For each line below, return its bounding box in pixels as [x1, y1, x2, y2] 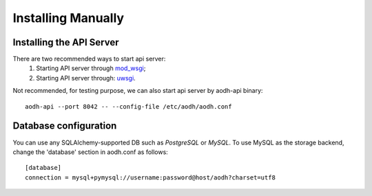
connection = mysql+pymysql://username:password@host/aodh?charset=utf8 [25, 173, 276, 182]
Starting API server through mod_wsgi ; [36, 64, 146, 72]
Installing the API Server [12, 36, 119, 48]
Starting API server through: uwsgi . [36, 74, 136, 82]
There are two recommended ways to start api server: [12, 55, 166, 63]
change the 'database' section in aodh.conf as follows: [12, 148, 168, 156]
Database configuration [12, 120, 117, 132]
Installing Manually [12, 10, 124, 25]
